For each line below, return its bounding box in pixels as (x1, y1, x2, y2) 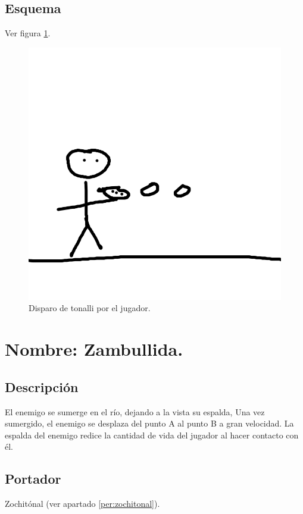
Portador (5, 469, 61, 488)
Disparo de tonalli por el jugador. (29, 302, 151, 314)
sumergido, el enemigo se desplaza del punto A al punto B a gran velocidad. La (5, 417, 294, 430)
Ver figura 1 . (5, 27, 51, 39)
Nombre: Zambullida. (5, 337, 183, 361)
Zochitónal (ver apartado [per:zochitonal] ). (5, 497, 160, 510)
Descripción (5, 377, 79, 396)
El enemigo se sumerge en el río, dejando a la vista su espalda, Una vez (5, 405, 265, 418)
